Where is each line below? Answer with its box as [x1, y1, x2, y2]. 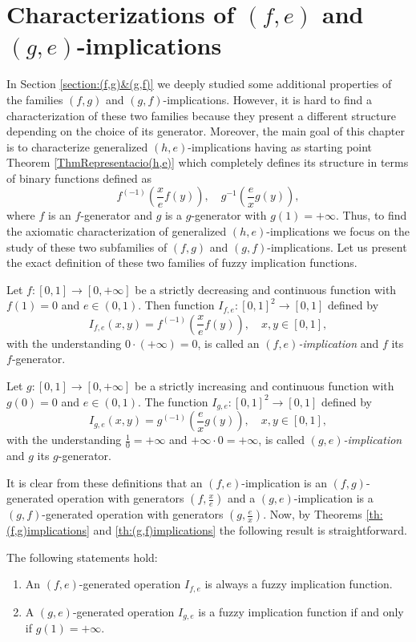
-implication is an [241, 474, 327, 491]
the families [6, 91, 63, 107]
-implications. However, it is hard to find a [163, 91, 372, 107]
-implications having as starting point [188, 138, 373, 155]
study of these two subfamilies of [6, 238, 168, 255]
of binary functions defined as [6, 169, 152, 186]
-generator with [191, 207, 267, 224]
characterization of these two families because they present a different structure [6, 107, 396, 123]
